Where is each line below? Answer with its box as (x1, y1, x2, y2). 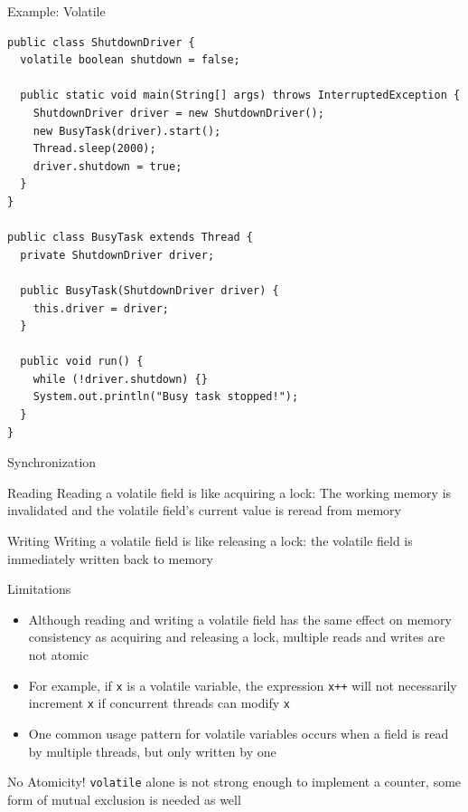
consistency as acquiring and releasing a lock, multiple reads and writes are (28, 627, 445, 646)
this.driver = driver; (33, 301, 169, 315)
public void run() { (20, 355, 144, 368)
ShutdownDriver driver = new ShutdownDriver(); (33, 106, 324, 119)
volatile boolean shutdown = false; (20, 53, 240, 67)
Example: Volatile (7, 2, 106, 20)
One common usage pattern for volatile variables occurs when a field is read (28, 723, 449, 742)
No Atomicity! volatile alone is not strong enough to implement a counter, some (7, 772, 462, 791)
